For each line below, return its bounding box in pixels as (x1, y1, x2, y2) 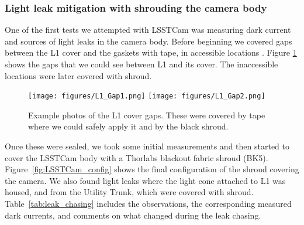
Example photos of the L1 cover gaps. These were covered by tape (28, 108, 265, 121)
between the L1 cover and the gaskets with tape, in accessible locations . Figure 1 (5, 46, 297, 59)
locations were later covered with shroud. (5, 69, 152, 81)
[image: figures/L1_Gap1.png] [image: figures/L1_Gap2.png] (28, 92, 265, 101)
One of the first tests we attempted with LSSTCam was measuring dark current (5, 23, 291, 36)
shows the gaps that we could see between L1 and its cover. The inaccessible (5, 58, 278, 70)
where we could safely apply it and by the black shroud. (28, 120, 229, 132)
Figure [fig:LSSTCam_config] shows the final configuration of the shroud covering (5, 163, 299, 175)
